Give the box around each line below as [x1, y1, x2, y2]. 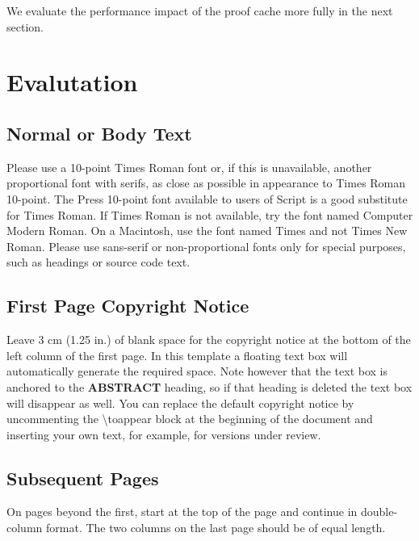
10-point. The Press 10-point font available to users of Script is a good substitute [6, 190, 408, 207]
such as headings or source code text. [6, 254, 191, 270]
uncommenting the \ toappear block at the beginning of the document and [6, 410, 373, 427]
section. [6, 18, 44, 35]
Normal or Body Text [6, 120, 192, 145]
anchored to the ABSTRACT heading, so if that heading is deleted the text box [6, 378, 413, 395]
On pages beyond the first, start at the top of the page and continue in [6, 503, 358, 520]
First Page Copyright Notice [6, 293, 249, 318]
